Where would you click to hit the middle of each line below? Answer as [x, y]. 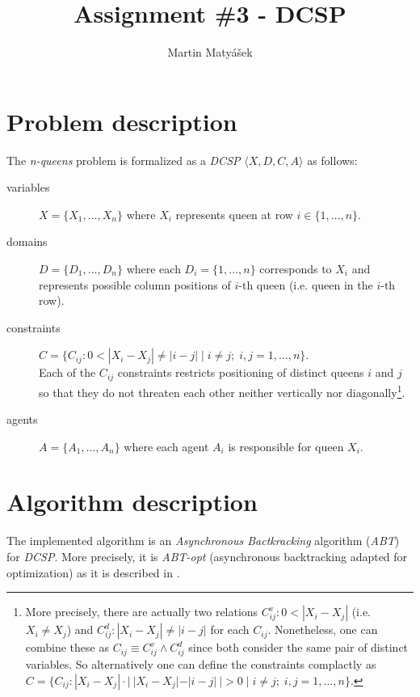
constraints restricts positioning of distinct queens [241, 372]
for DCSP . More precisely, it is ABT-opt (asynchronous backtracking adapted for [207, 557]
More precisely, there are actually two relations [142, 612]
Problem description [122, 121]
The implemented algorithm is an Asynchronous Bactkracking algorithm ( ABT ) [203, 541]
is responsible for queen [286, 446]
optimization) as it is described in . [93, 572]
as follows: [332, 160]
